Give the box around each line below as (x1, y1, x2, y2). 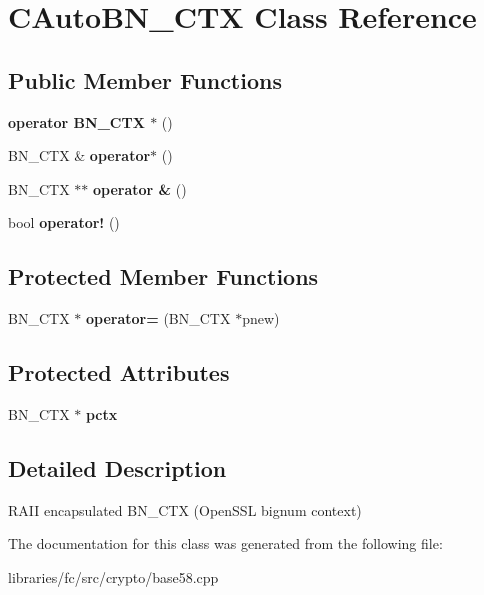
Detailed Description (8, 452, 227, 483)
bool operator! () (8, 212, 120, 233)
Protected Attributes (8, 357, 230, 388)
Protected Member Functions (8, 261, 319, 292)
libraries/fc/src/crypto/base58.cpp (8, 566, 219, 587)
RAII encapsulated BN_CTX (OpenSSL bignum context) (8, 499, 362, 520)
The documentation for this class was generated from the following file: (8, 533, 443, 554)
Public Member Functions (8, 64, 282, 95)
